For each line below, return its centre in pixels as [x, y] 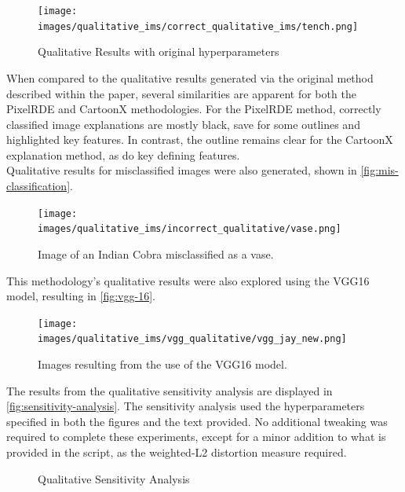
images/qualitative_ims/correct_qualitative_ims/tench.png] [198, 26]
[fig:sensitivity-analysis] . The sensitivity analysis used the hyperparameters [186, 406]
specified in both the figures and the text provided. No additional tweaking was [197, 421]
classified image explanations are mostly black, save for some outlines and [183, 124]
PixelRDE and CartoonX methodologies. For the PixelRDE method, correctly [194, 109]
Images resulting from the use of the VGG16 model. [162, 364]
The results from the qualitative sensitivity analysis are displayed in [170, 390]
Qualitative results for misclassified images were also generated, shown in [182, 170]
